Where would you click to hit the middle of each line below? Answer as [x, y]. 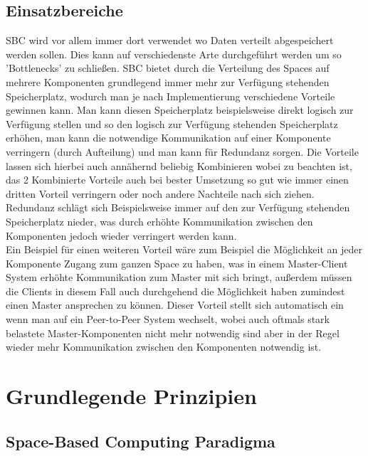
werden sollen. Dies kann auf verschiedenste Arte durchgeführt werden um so [174, 54]
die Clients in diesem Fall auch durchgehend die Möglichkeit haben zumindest [175, 291]
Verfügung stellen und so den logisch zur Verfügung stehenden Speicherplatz [172, 123]
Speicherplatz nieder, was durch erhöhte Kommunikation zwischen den [159, 221]
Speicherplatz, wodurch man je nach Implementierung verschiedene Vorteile [170, 96]
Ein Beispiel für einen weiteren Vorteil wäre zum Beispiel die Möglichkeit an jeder [184, 249]
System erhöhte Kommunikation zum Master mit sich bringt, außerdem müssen [179, 277]
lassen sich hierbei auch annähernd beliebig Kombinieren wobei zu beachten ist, [179, 165]
